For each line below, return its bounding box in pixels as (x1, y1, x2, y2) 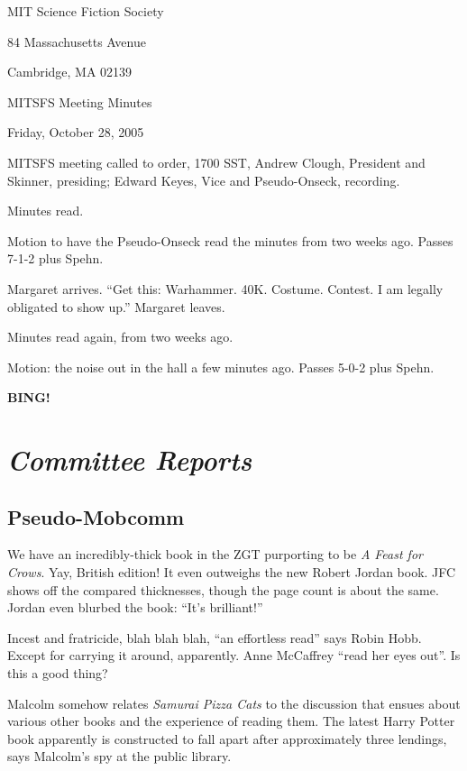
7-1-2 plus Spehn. (7, 249, 104, 268)
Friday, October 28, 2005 (7, 123, 144, 142)
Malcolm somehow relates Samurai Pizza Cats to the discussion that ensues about (7, 693, 461, 712)
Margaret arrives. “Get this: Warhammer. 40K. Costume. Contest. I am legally (7, 279, 444, 298)
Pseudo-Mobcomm (7, 502, 185, 530)
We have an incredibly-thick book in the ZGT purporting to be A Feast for (7, 545, 423, 564)
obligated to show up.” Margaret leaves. (7, 297, 225, 316)
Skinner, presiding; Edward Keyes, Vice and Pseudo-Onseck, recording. (7, 170, 400, 189)
